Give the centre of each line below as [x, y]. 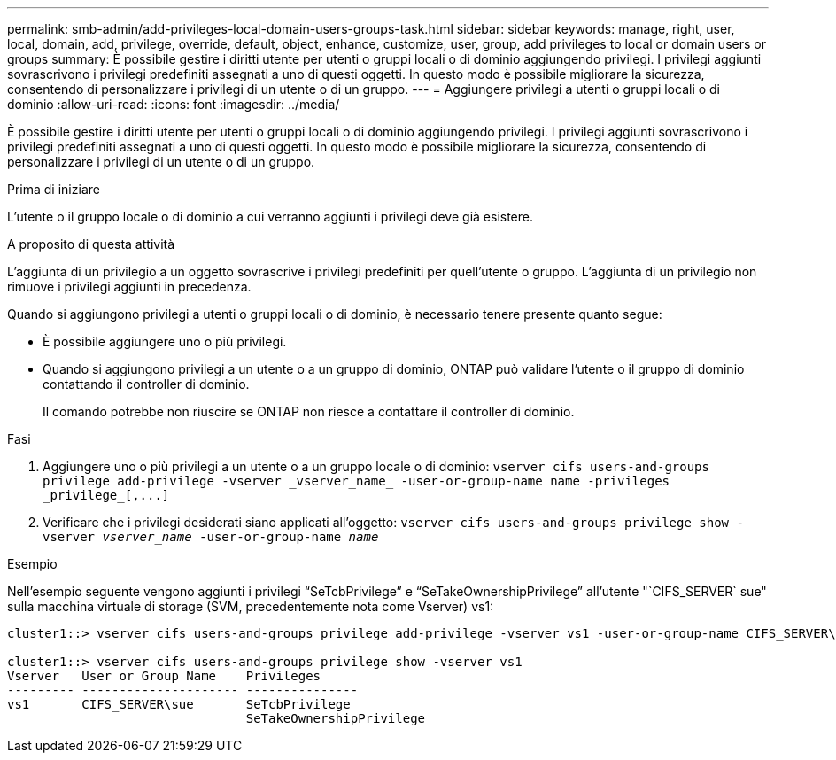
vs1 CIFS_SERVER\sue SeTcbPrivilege [179, 704]
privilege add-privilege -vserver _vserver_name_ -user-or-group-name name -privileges [356, 481]
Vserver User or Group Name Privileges [164, 676]
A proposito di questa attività [91, 244]
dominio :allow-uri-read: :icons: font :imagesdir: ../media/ [174, 104]
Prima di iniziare [54, 189]
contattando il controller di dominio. [146, 384]
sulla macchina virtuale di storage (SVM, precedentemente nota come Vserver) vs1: [251, 606]
